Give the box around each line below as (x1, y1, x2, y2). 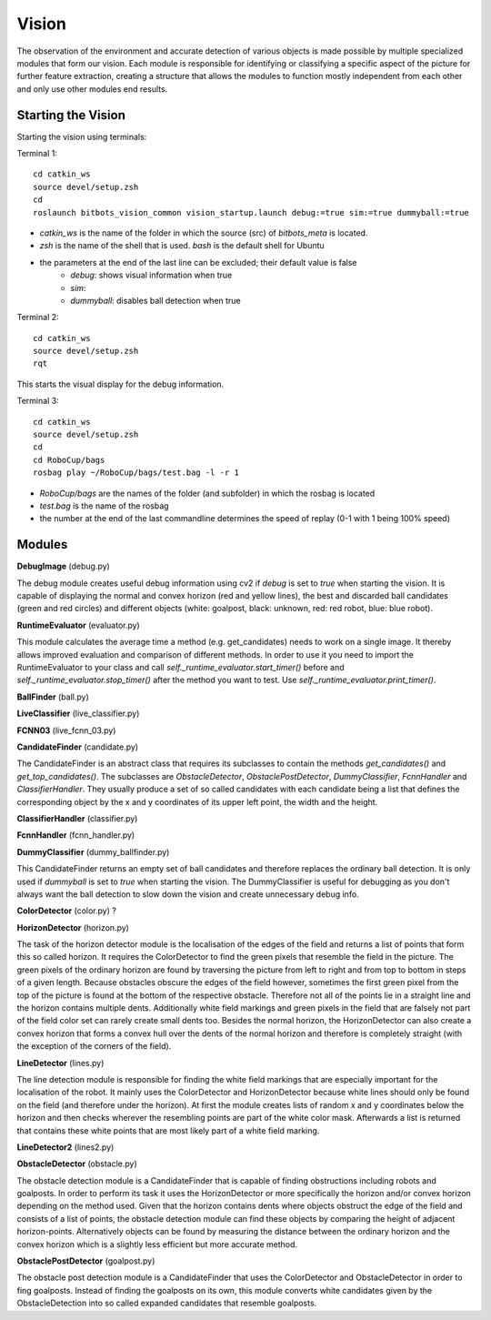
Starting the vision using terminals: (16, 131, 147, 142)
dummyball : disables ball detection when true (70, 295, 241, 306)
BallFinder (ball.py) (16, 691, 90, 702)
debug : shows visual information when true (70, 269, 233, 281)
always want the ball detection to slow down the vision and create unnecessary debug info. (16, 888, 359, 900)
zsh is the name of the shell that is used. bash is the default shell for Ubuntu (39, 240, 325, 251)
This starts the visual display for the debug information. (16, 378, 225, 389)
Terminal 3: (16, 396, 59, 407)
